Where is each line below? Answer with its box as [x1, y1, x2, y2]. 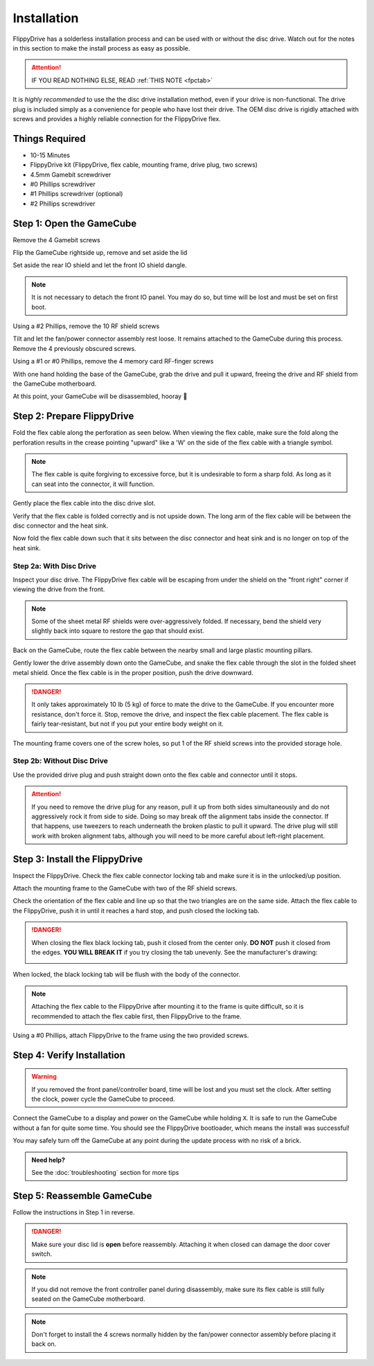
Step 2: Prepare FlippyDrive [12, 411, 134, 422]
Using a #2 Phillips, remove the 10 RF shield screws [12, 322, 160, 330]
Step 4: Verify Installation [12, 1049, 125, 1061]
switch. [31, 1250, 52, 1258]
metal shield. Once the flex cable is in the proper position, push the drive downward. [12, 668, 253, 676]
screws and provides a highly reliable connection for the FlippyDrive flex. [12, 114, 221, 123]
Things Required [12, 132, 86, 145]
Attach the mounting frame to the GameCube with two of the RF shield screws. [12, 883, 238, 892]
